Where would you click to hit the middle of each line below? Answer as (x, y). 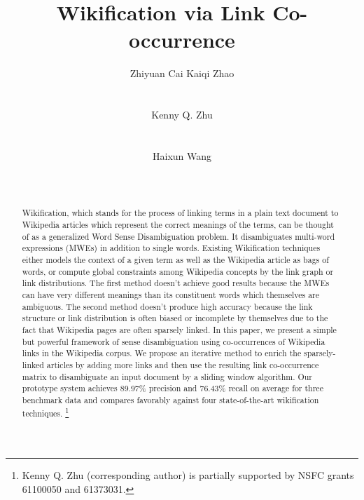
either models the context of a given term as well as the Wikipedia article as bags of (175, 260)
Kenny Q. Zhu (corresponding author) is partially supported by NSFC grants (188, 475)
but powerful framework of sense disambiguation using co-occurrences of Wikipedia (174, 341)
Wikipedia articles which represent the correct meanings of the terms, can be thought (178, 225)
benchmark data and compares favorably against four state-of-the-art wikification (170, 399)
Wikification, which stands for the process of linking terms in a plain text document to (180, 213)
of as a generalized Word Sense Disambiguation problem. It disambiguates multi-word (178, 236)
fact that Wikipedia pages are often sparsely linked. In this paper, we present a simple (179, 330)
